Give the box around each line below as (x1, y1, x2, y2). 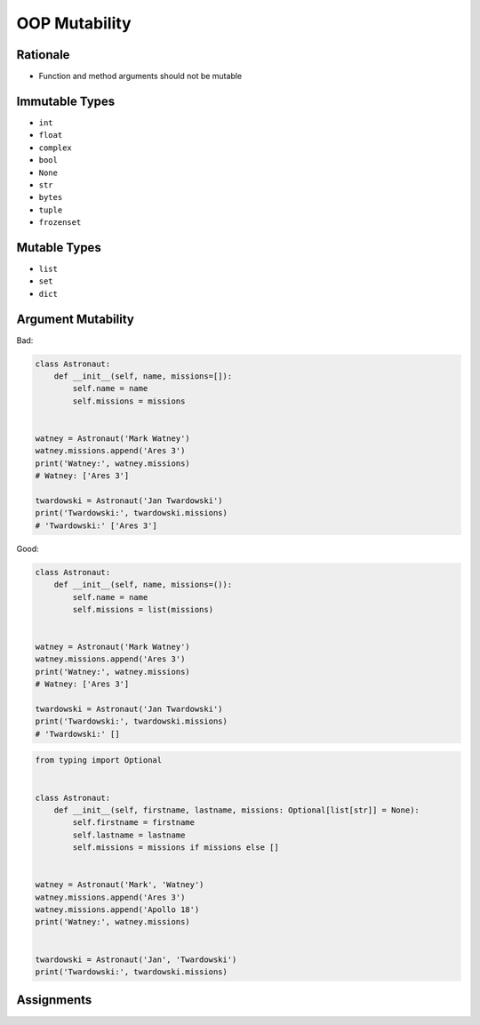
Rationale (16, 47, 70, 62)
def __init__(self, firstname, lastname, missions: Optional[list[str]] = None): (53, 805, 420, 815)
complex (38, 142, 73, 153)
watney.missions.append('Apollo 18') (35, 905, 200, 915)
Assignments (16, 992, 92, 1008)
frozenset (38, 218, 82, 228)
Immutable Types (16, 93, 116, 108)
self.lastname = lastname (72, 829, 186, 840)
